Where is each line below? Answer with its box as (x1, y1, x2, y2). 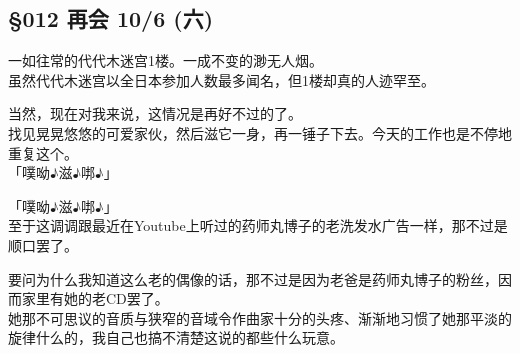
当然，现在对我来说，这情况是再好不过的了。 (8, 103, 302, 124)
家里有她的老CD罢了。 (21, 288, 169, 309)
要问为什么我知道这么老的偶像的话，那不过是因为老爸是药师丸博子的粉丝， (8, 268, 498, 289)
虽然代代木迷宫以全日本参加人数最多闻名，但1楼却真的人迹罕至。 (8, 69, 435, 90)
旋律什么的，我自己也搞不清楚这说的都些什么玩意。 (8, 327, 344, 348)
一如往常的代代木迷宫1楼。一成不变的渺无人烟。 (8, 50, 323, 71)
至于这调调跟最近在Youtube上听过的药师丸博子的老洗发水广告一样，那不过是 (8, 215, 508, 236)
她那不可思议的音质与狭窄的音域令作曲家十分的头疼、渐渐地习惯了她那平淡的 (8, 307, 512, 328)
